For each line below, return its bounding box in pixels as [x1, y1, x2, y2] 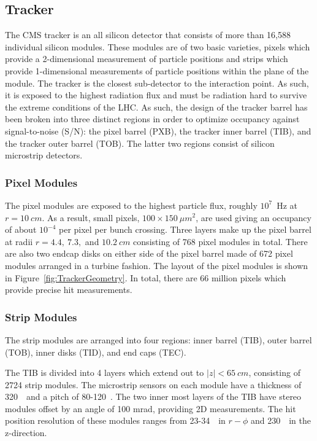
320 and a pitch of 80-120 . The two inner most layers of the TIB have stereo [5, 390, 302, 403]
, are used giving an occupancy [196, 211, 311, 224]
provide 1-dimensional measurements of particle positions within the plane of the [5, 64, 309, 77]
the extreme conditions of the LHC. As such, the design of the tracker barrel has [5, 100, 308, 113]
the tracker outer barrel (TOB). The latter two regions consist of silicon [5, 136, 275, 149]
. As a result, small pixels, [42, 211, 140, 224]
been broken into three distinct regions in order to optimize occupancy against [5, 112, 300, 125]
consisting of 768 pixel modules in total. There [133, 235, 308, 248]
